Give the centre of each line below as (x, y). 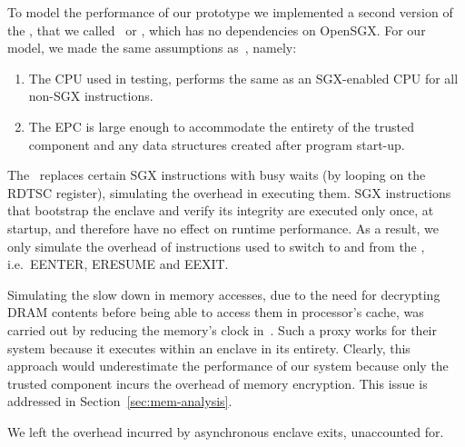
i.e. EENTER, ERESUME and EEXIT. (118, 264)
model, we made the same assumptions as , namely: (152, 48)
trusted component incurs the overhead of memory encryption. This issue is (218, 383)
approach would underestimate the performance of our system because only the (228, 366)
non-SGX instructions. (91, 96)
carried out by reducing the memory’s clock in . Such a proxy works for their (222, 329)
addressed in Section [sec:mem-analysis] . (120, 401)
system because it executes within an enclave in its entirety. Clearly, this (209, 348)
